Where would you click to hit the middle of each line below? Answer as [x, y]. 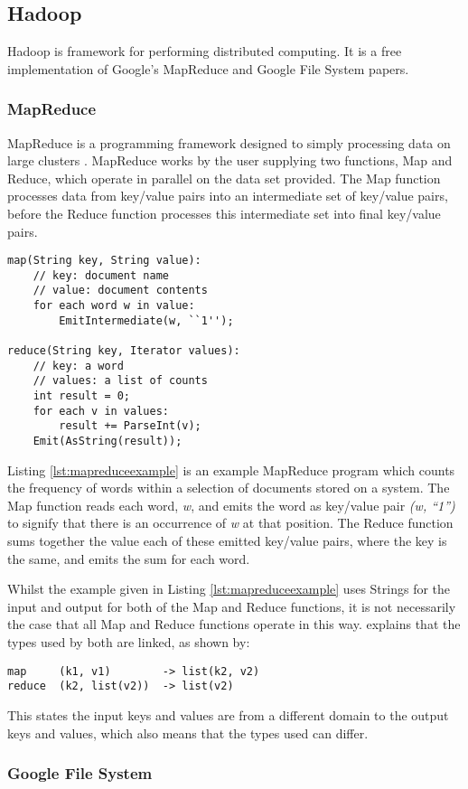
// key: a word [78, 366]
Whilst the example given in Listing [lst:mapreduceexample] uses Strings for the [229, 589]
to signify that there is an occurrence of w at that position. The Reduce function [230, 523]
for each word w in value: [114, 306]
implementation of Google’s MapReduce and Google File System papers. [208, 68]
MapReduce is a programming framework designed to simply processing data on [229, 142]
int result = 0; [82, 396]
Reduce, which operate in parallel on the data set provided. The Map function [224, 178]
